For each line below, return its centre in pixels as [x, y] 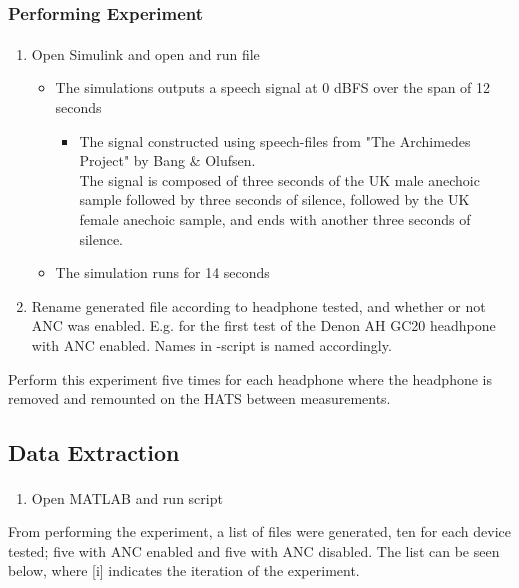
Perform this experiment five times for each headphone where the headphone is [250, 378]
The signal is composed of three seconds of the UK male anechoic [279, 179]
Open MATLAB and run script [127, 497]
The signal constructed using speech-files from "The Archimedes [275, 140]
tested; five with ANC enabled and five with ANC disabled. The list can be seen [254, 550]
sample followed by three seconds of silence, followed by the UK [274, 199]
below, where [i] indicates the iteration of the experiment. [184, 570]
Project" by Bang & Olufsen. [167, 160]
